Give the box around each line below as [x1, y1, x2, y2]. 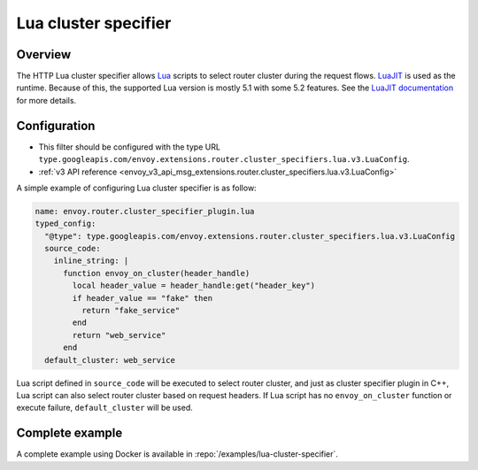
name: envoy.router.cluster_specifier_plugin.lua [35, 206, 255, 216]
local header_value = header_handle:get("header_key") [72, 281, 316, 291]
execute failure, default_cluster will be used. [16, 403, 194, 413]
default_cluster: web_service [44, 355, 176, 365]
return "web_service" [72, 330, 166, 340]
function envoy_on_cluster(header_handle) [63, 268, 251, 278]
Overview [16, 47, 72, 62]
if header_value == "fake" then [72, 293, 212, 303]
